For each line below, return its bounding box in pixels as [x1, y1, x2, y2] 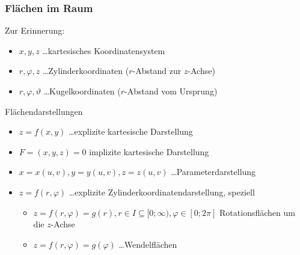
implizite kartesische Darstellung [89, 145, 209, 158]
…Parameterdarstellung [171, 165, 256, 178]
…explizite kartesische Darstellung [69, 125, 193, 138]
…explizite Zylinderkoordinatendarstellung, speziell [69, 185, 255, 198]
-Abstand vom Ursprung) [124, 85, 218, 97]
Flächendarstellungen [5, 105, 83, 117]
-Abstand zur [132, 64, 182, 77]
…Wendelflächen [118, 238, 177, 250]
